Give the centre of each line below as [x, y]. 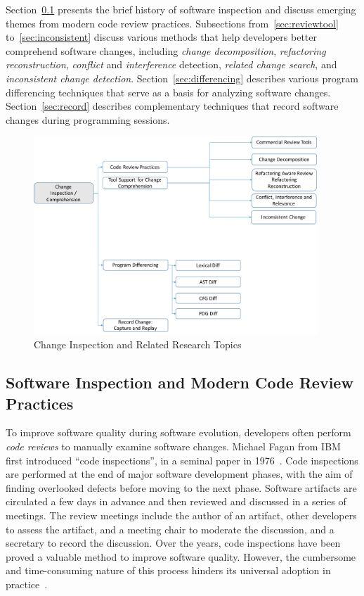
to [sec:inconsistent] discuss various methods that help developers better [161, 37]
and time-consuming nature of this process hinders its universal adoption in [168, 570]
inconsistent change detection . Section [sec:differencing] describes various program [182, 78]
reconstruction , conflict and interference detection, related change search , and [171, 64]
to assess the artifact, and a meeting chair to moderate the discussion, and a [170, 529]
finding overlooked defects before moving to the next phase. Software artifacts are [181, 487]
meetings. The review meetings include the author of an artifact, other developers [181, 515]
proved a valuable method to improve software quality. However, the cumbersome [181, 556]
